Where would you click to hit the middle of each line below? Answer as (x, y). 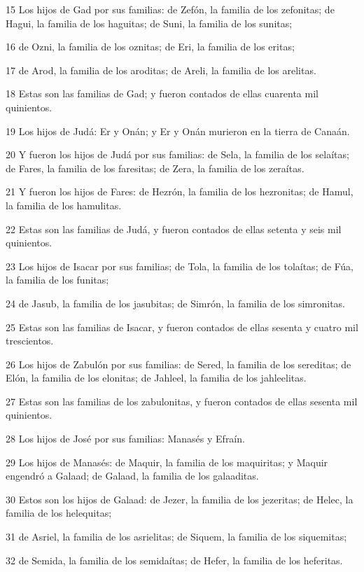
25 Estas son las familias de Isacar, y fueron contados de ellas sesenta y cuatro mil (182, 327)
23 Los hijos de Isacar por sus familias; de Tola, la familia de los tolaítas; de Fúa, (180, 266)
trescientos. (30, 341)
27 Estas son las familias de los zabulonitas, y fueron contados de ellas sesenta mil (182, 401)
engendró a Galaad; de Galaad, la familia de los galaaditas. (132, 476)
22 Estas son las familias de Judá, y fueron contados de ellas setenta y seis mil (174, 229)
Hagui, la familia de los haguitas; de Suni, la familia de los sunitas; (149, 23)
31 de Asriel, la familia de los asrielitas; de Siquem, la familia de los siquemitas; (176, 537)
